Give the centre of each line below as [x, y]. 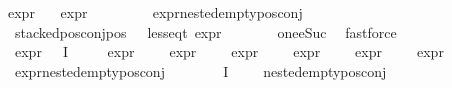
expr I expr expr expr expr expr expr [229, 51]
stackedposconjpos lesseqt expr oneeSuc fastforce [205, 31]
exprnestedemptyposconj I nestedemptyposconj [200, 70]
